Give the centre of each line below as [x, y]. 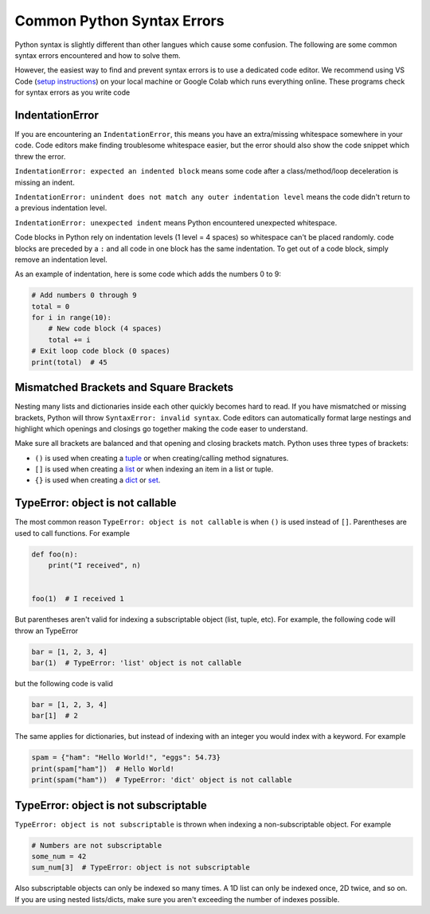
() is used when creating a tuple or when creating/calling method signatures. [162, 458]
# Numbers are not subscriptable [97, 845]
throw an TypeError [47, 631]
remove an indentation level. [61, 260]
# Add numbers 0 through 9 [84, 295]
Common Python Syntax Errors [119, 21]
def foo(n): [55, 554]
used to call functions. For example [72, 533]
